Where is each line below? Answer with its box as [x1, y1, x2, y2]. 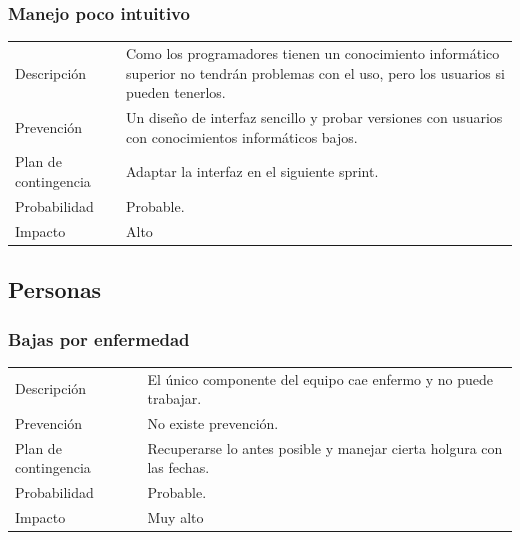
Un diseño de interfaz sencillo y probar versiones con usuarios [126, 107, 503, 127]
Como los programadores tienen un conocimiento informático [126, 42, 500, 63]
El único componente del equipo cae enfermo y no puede [147, 368, 494, 389]
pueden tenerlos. [126, 82, 226, 103]
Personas [8, 274, 102, 305]
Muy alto [147, 507, 204, 528]
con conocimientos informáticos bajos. [126, 126, 358, 147]
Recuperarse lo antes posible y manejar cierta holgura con [147, 437, 503, 458]
